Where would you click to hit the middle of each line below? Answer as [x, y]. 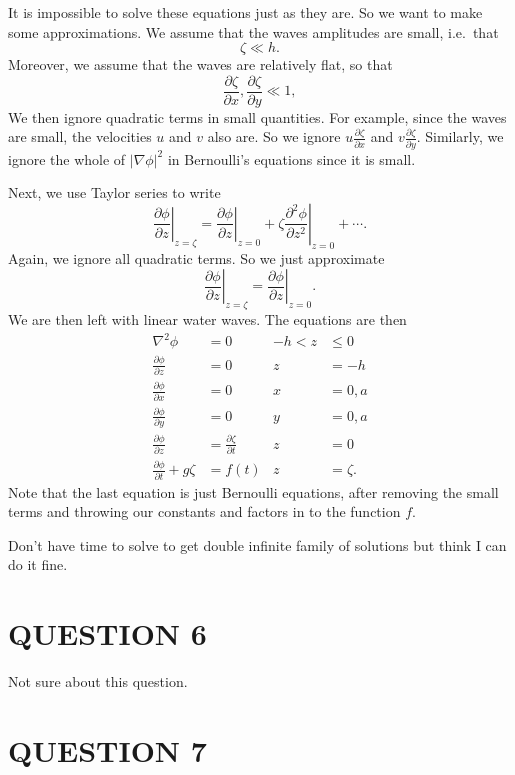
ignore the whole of [67, 158]
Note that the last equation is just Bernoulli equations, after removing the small [253, 491]
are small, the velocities [80, 136]
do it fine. [38, 564]
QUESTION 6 [107, 633]
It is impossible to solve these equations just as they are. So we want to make [245, 12]
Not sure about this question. [98, 681]
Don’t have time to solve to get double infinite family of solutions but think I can [257, 544]
